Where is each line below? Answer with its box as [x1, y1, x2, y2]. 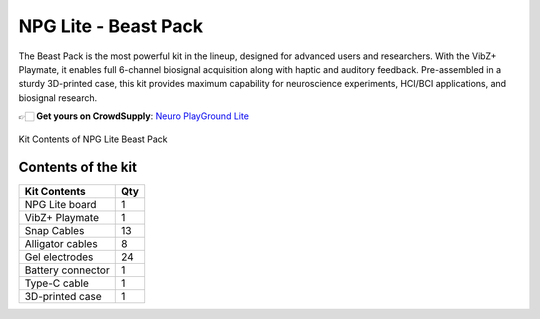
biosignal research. [18, 91, 98, 104]
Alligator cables [24, 237, 99, 251]
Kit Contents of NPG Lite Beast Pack [18, 133, 169, 145]
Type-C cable [24, 276, 90, 290]
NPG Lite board [24, 198, 97, 212]
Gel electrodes [24, 250, 94, 264]
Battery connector [24, 263, 110, 277]
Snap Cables [24, 224, 85, 238]
